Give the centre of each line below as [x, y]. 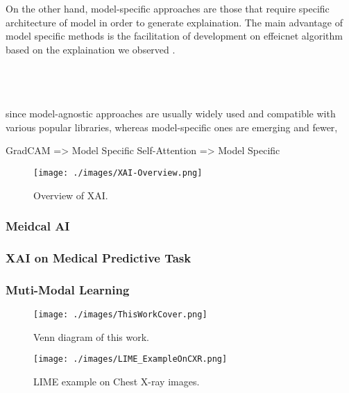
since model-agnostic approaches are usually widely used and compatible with [171, 114]
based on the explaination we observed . [91, 49]
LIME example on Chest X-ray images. [117, 381]
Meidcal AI [38, 226]
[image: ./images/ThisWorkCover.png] [120, 315]
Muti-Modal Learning [68, 289]
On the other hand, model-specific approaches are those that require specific [168, 8]
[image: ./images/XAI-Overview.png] [118, 173]
